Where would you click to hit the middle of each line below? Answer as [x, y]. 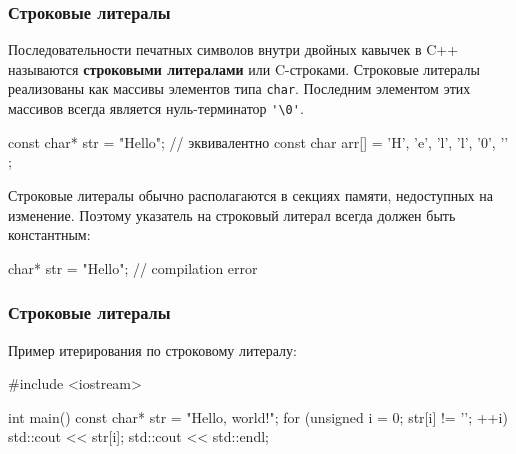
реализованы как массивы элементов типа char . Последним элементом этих [239, 88]
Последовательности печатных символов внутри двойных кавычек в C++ [233, 49]
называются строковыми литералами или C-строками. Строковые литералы [244, 68]
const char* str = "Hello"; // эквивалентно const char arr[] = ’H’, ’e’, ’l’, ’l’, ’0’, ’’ [258, 141]
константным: [49, 234]
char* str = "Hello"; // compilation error [133, 267]
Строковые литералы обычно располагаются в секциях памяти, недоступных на [250, 194]
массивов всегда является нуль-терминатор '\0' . [156, 108]
